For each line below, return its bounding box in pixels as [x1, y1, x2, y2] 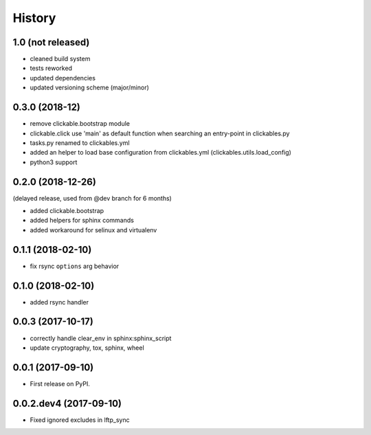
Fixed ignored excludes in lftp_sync [30, 416, 130, 424]
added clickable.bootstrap [30, 207, 104, 214]
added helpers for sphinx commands [30, 216, 134, 225]
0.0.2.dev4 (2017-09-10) [12, 397, 122, 409]
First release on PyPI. [30, 379, 91, 388]
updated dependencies [30, 74, 96, 82]
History [12, 10, 56, 25]
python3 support [30, 158, 78, 166]
